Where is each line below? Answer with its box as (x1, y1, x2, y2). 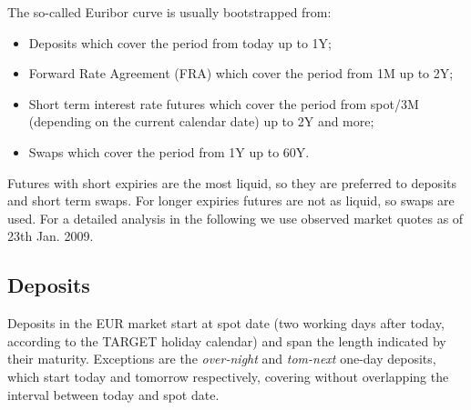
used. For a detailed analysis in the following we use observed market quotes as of (7, 208, 464, 227)
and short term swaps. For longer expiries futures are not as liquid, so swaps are (7, 191, 455, 210)
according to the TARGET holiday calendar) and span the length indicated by (7, 331, 446, 350)
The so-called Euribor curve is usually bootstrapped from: (7, 3, 332, 21)
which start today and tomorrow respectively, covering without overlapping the (7, 366, 449, 385)
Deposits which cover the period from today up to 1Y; (28, 33, 332, 52)
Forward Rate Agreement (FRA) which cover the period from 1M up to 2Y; (28, 64, 454, 83)
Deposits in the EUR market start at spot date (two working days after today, (7, 314, 445, 333)
